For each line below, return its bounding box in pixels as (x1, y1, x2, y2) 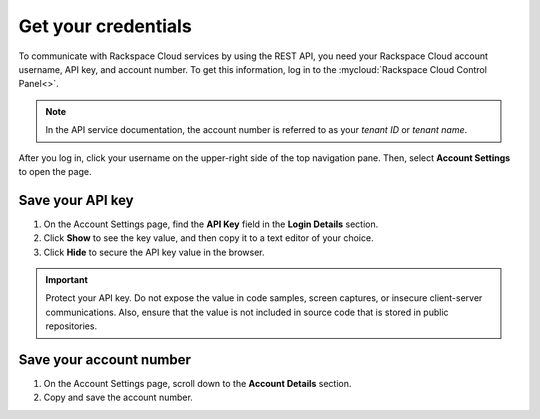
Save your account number (18, 351, 192, 368)
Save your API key (18, 191, 134, 209)
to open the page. (18, 165, 92, 177)
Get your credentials (18, 15, 192, 37)
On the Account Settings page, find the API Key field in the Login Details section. (43, 218, 379, 230)
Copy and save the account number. (43, 391, 194, 404)
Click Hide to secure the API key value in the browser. (43, 246, 265, 258)
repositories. (45, 320, 98, 332)
